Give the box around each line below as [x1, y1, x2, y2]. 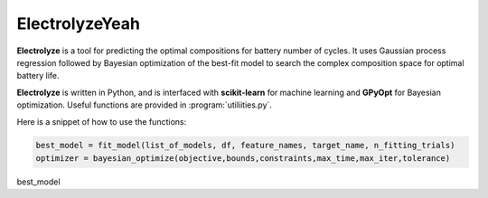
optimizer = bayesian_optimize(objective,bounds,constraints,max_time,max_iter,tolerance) [35, 153, 451, 163]
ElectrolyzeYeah [16, 14, 140, 33]
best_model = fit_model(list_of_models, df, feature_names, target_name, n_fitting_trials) [35, 140, 455, 151]
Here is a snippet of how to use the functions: [16, 116, 187, 127]
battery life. [16, 71, 60, 81]
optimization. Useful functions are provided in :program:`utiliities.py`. [16, 99, 273, 110]
